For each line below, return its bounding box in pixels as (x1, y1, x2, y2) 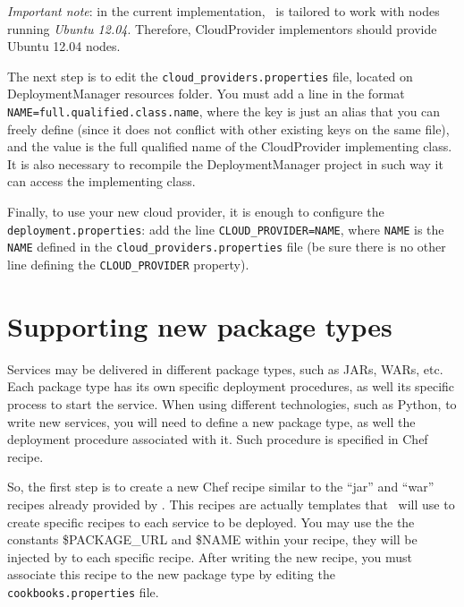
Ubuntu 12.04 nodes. (7, 37, 121, 56)
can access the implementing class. (7, 172, 196, 191)
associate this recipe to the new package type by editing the (7, 565, 335, 584)
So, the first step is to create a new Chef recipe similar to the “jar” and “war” (7, 477, 434, 496)
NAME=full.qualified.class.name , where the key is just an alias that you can (7, 102, 441, 121)
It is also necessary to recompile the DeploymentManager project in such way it (7, 154, 443, 173)
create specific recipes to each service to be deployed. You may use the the (7, 512, 415, 531)
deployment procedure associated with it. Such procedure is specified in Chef (7, 430, 428, 449)
